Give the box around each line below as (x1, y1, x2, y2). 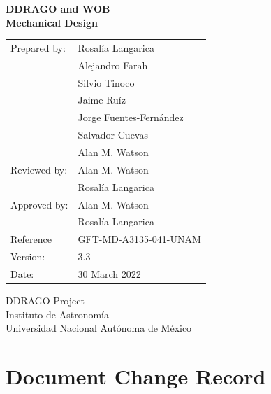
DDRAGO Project (6, 293, 85, 307)
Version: (10, 249, 45, 264)
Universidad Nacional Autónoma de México (6, 321, 192, 335)
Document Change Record (6, 361, 266, 390)
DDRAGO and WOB (6, 1, 110, 15)
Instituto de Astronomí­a (6, 307, 109, 321)
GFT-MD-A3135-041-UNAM (78, 232, 201, 246)
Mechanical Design (6, 15, 98, 29)
